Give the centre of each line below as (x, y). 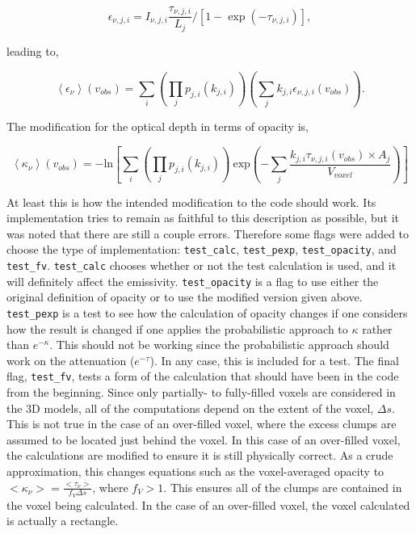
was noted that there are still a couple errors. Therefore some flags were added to (208, 233)
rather (377, 328)
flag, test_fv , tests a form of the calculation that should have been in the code (203, 376)
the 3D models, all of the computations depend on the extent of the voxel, (190, 408)
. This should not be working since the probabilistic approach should (219, 345)
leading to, (33, 50)
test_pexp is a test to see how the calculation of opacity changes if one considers (207, 312)
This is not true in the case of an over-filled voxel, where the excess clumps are (202, 424)
